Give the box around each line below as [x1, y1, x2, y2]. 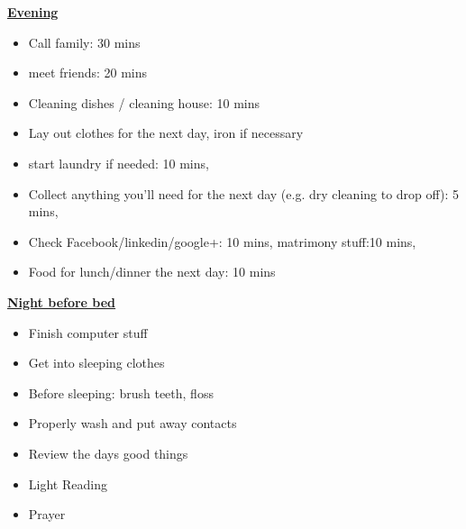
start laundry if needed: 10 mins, [28, 153, 209, 172]
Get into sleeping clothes [28, 353, 165, 372]
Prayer [28, 505, 66, 524]
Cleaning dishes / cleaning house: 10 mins [28, 93, 260, 112]
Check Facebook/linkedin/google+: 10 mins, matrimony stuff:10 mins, [28, 232, 416, 251]
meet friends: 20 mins [28, 63, 148, 82]
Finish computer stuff [28, 323, 148, 342]
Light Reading [28, 474, 107, 493]
